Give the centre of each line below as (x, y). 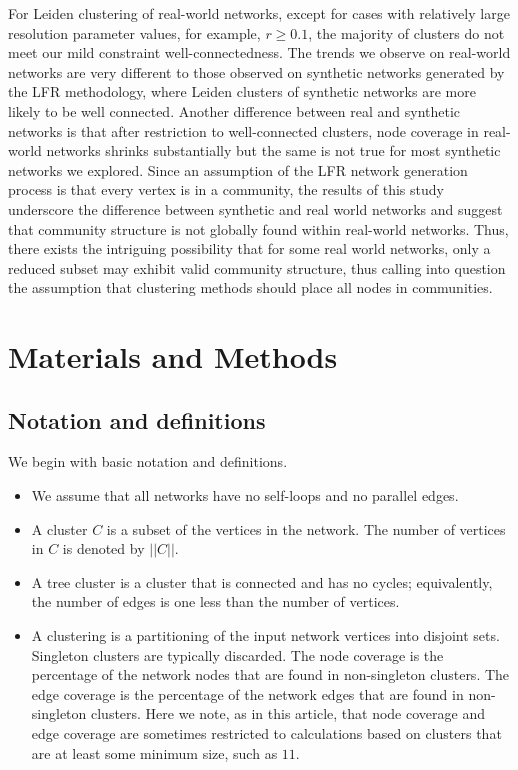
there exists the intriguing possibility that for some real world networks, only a (249, 248)
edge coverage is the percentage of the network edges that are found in (247, 693)
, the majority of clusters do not (406, 32)
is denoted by (103, 548)
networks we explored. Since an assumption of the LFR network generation (238, 169)
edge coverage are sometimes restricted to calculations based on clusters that (266, 733)
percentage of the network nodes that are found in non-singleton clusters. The (270, 674)
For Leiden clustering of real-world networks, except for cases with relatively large (259, 13)
